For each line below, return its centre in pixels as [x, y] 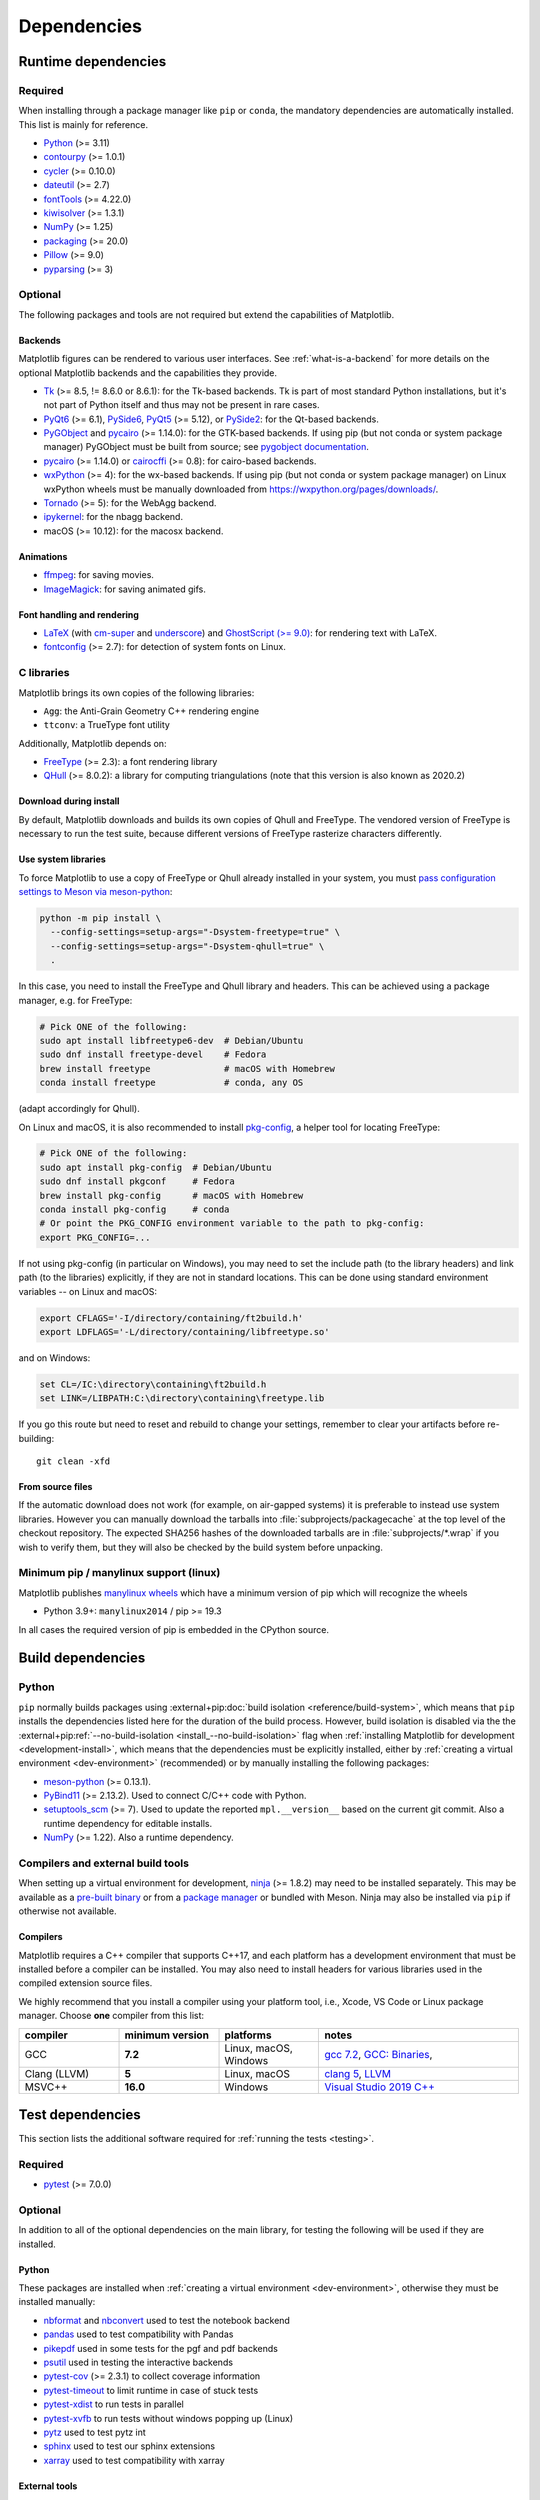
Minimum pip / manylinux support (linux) [119, 1573]
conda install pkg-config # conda [134, 1209]
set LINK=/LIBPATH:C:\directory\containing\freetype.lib [182, 1398]
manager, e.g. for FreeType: [75, 1000]
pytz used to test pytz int [95, 2432]
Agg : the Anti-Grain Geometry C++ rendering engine [151, 711]
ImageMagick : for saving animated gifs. [125, 589]
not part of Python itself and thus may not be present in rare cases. [181, 405]
